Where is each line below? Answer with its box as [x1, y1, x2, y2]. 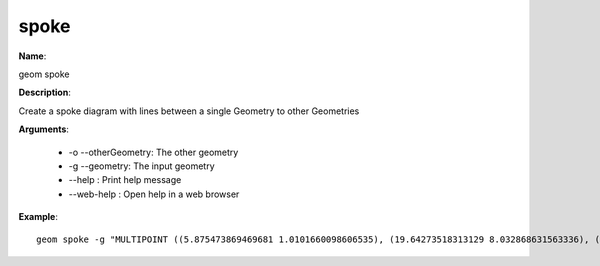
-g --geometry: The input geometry [68, 160, 215, 172]
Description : [18, 86, 72, 99]
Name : [18, 50, 47, 62]
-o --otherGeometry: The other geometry [68, 146, 239, 158]
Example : [18, 211, 59, 223]
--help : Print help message [68, 174, 182, 186]
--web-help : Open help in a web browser [68, 188, 240, 200]
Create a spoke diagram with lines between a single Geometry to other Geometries [18, 105, 360, 117]
